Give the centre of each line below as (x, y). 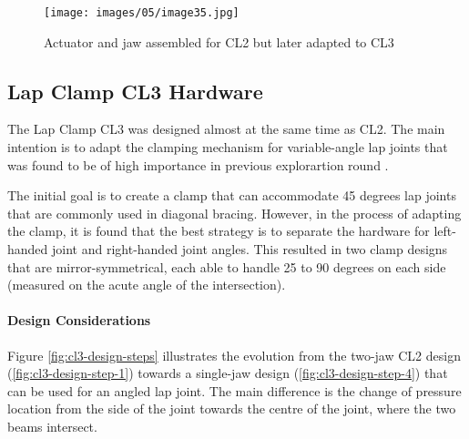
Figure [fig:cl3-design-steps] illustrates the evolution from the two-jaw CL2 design (234, 355)
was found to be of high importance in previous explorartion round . (198, 164)
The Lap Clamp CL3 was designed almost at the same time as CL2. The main (226, 129)
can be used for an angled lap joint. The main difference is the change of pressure (234, 390)
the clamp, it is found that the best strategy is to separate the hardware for (219, 231)
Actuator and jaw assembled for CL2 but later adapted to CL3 (219, 41)
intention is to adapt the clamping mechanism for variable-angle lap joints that (228, 147)
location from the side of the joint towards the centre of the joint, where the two (232, 408)
